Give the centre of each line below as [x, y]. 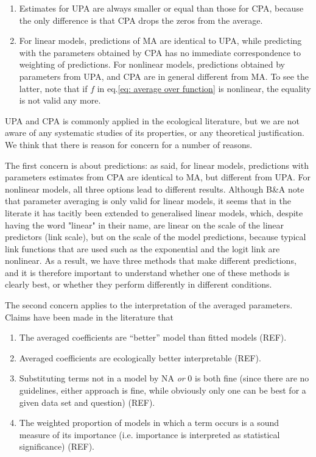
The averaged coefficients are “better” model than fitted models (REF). [153, 337]
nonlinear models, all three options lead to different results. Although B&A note [155, 189]
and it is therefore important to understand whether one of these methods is [147, 272]
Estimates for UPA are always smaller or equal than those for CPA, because [161, 8]
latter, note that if [53, 88]
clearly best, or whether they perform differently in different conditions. [139, 284]
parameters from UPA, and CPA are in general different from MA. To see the [164, 76]
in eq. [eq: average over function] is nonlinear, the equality [204, 88]
